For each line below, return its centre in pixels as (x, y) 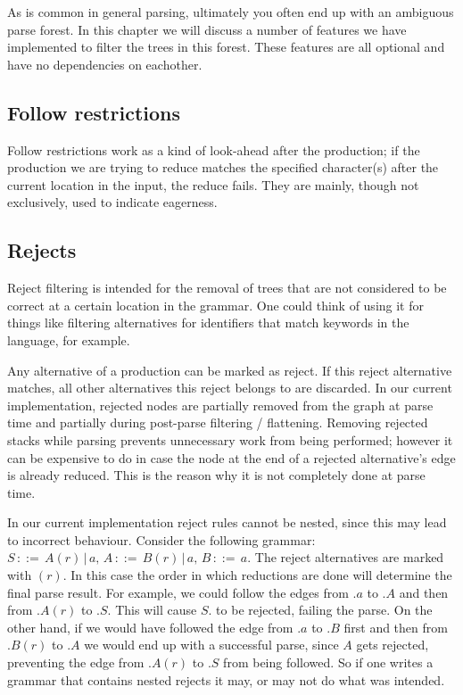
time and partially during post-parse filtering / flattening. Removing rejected (218, 422)
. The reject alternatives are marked (346, 557)
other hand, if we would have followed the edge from (150, 627)
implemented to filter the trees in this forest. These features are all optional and (226, 47)
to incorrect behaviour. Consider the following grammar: (161, 539)
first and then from (396, 627)
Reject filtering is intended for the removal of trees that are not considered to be (227, 288)
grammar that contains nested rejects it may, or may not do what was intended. (226, 679)
